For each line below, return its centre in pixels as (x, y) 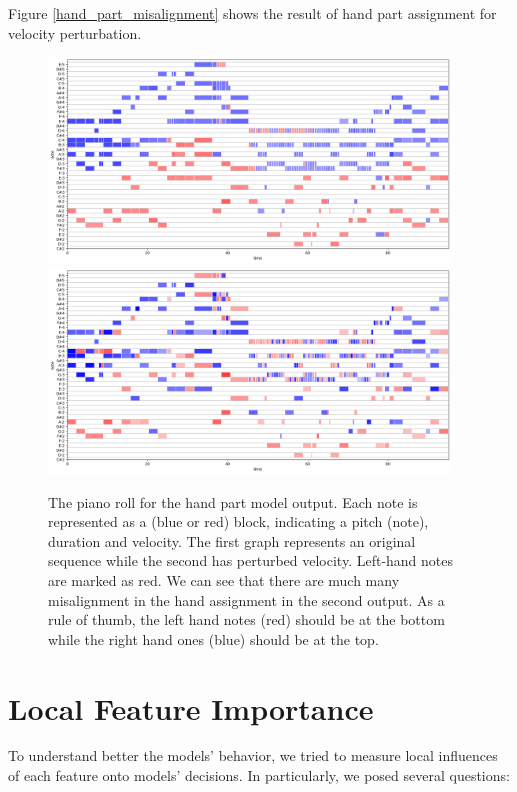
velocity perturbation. (75, 32)
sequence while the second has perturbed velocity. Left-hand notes (251, 560)
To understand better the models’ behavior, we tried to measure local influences (253, 755)
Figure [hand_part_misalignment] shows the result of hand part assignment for (252, 13)
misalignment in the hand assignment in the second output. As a (246, 599)
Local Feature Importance (191, 707)
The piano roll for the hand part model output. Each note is (233, 501)
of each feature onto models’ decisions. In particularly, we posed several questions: (259, 775)
